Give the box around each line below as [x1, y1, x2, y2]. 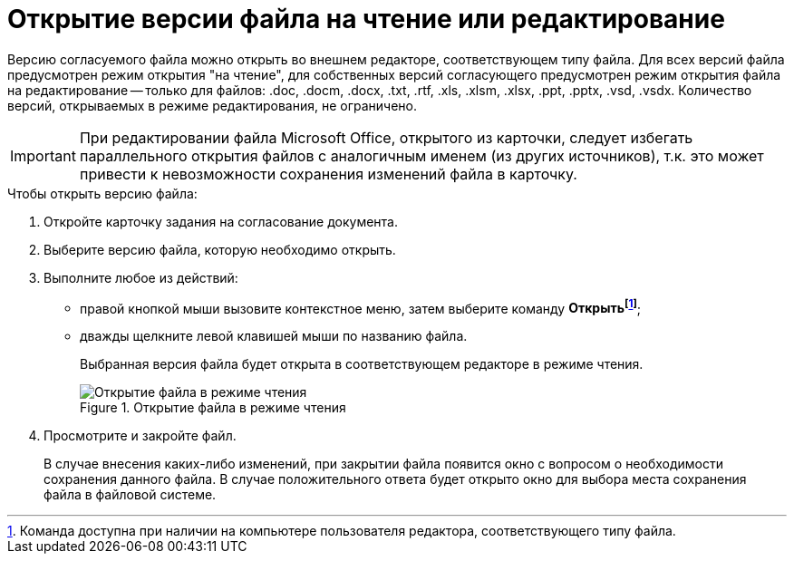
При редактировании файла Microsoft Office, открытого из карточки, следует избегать [79, 128, 693, 147]
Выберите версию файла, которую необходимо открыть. [44, 241, 396, 257]
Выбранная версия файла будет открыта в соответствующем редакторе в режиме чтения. [80, 356, 644, 372]
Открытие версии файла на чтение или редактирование [7, 4, 725, 34]
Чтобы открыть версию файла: [7, 185, 198, 201]
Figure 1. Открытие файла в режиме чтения [80, 400, 346, 416]
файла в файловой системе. [44, 487, 217, 503]
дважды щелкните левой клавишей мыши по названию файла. [80, 328, 468, 344]
